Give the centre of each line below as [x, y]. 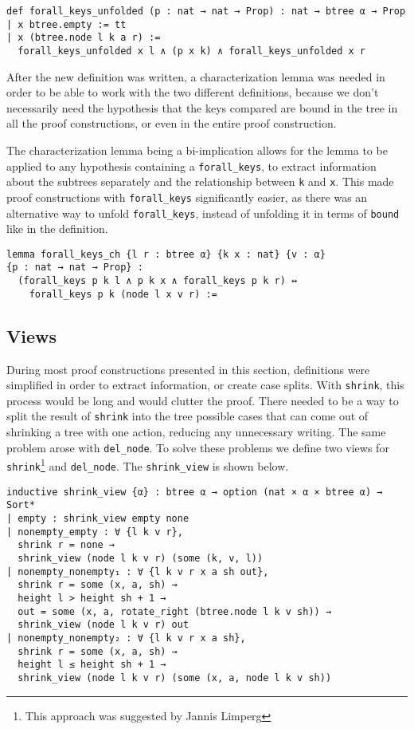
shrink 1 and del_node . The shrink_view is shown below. [148, 465]
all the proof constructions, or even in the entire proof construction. [172, 123]
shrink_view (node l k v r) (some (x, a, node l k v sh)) [175, 678]
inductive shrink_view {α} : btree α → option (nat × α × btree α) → [195, 492]
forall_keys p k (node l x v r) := [123, 294]
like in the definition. [57, 229]
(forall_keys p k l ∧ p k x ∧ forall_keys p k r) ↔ [158, 281]
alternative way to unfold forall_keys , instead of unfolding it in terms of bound [203, 213]
